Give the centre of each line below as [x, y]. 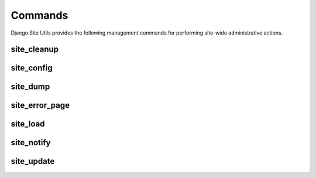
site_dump [30, 87]
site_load [28, 124]
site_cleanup [35, 49]
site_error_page [40, 105]
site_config [32, 68]
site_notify [31, 143]
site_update [33, 161]
